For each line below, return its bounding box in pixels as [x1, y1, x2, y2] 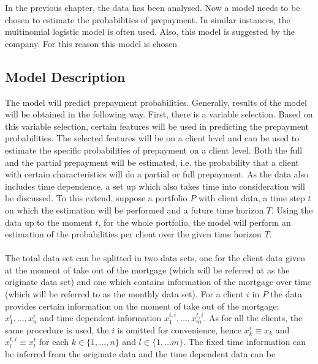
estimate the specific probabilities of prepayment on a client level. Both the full [5, 143, 303, 156]
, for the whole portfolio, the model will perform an [98, 215, 291, 228]
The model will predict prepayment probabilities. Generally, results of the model [5, 95, 307, 108]
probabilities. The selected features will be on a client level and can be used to [5, 132, 300, 144]
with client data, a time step [198, 191, 305, 204]
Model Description [5, 67, 126, 86]
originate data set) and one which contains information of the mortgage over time [5, 275, 312, 288]
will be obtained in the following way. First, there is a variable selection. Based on [5, 108, 313, 121]
